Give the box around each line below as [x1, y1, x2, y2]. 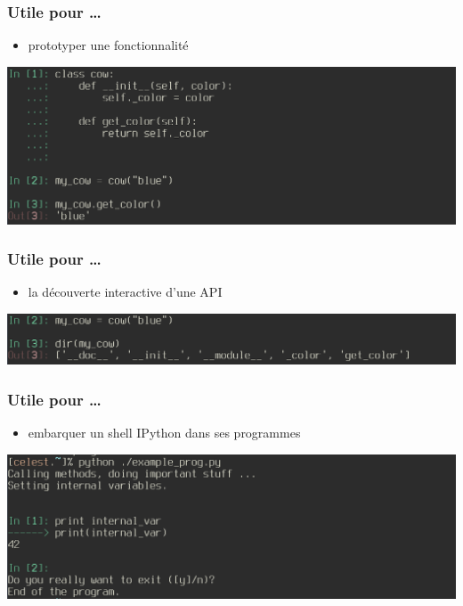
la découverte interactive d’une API [28, 283, 223, 301]
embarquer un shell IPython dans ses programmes [28, 423, 301, 442]
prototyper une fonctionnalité [28, 36, 189, 54]
